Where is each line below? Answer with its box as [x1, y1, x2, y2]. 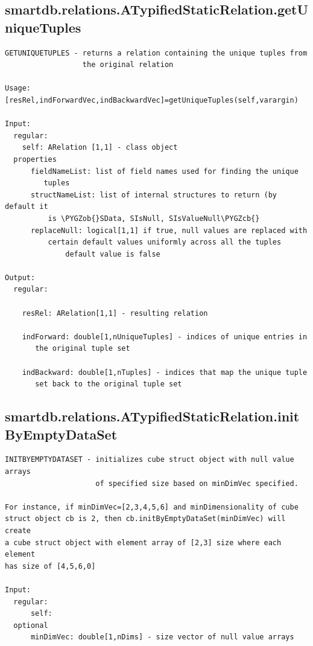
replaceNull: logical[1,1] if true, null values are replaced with [30, 226, 308, 235]
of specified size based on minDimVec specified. [95, 479, 299, 488]
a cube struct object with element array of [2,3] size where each [5, 538, 282, 547]
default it [5, 202, 48, 211]
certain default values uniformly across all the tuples [48, 238, 282, 247]
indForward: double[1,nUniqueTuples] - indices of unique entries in [22, 332, 308, 341]
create [5, 526, 31, 535]
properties [13, 155, 57, 164]
